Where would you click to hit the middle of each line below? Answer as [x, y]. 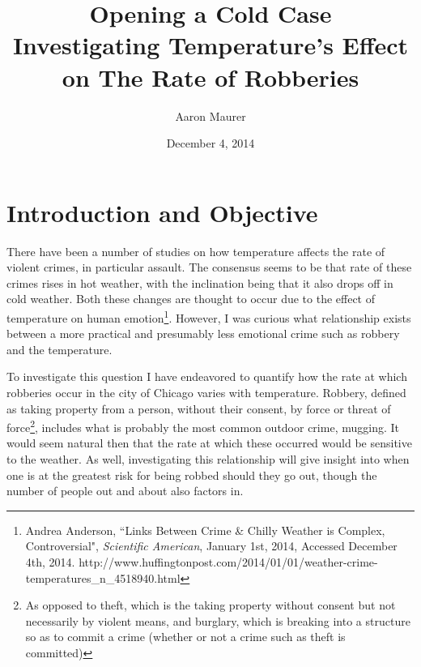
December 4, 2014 [210, 143]
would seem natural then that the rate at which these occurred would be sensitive [209, 443]
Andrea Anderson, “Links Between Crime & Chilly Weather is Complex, [205, 530]
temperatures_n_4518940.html [103, 577]
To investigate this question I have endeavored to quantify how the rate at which [207, 376]
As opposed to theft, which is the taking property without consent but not [210, 605]
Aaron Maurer [210, 115]
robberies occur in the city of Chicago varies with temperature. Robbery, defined [206, 393]
